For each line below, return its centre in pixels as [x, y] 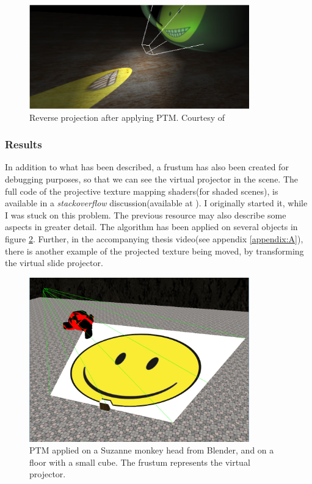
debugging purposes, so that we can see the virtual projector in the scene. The [152, 179]
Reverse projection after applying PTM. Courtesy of [127, 117]
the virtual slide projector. [54, 263]
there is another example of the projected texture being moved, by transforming [154, 251]
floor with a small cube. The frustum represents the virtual [140, 462]
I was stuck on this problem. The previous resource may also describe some [146, 215]
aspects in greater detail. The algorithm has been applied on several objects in [151, 227]
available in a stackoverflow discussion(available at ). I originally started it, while [156, 203]
